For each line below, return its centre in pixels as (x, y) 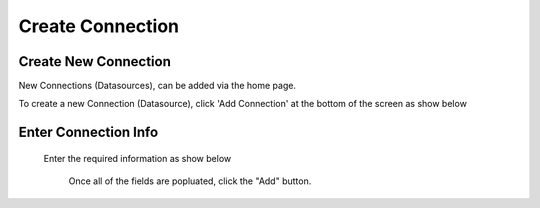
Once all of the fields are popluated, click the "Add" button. (190, 181)
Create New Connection (95, 61)
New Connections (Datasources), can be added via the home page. (157, 86)
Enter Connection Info (88, 132)
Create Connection (99, 26)
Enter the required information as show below (137, 158)
